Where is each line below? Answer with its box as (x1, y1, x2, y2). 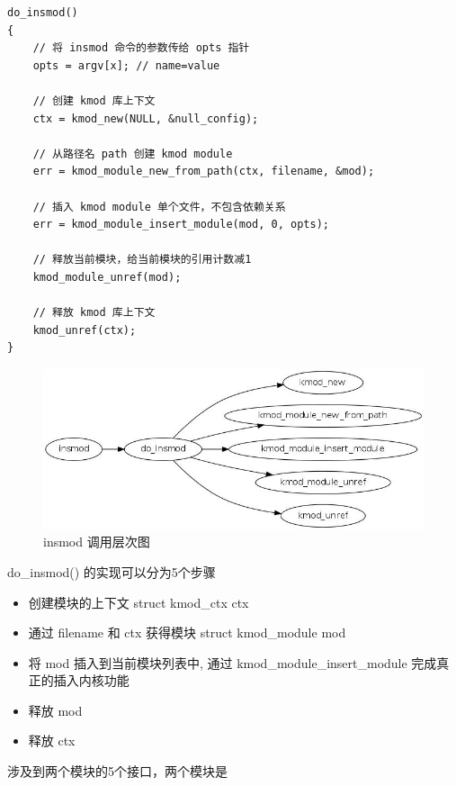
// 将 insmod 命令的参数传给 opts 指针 (32, 41, 250, 55)
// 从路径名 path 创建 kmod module (32, 147, 233, 160)
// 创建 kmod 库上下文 (32, 94, 156, 107)
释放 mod (28, 700, 83, 719)
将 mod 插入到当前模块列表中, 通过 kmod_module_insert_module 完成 (28, 653, 437, 672)
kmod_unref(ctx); (32, 323, 137, 337)
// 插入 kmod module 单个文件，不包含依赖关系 (32, 200, 286, 213)
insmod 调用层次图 (43, 532, 150, 551)
